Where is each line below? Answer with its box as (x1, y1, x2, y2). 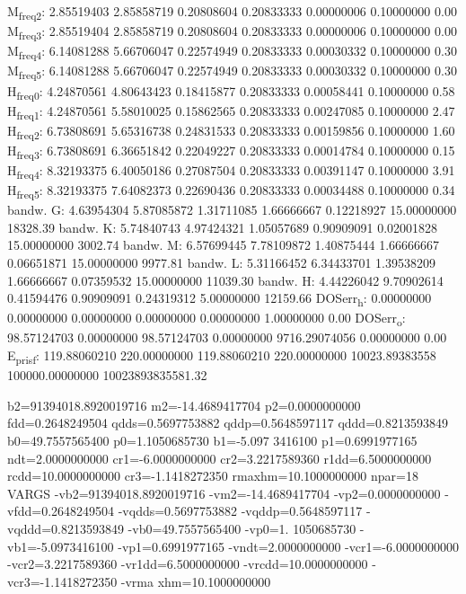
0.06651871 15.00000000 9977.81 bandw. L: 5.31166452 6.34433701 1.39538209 (7, 253, 435, 272)
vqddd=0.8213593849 (7, 519, 124, 537)
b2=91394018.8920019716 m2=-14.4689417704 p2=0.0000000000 (7, 395, 361, 414)
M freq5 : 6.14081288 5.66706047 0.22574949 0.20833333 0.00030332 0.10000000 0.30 (7, 61, 457, 83)
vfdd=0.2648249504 (7, 501, 115, 520)
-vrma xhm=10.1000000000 (120, 572, 271, 590)
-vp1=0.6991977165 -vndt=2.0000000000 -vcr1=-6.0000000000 (118, 536, 459, 555)
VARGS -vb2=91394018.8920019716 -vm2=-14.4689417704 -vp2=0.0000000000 (7, 483, 441, 502)
